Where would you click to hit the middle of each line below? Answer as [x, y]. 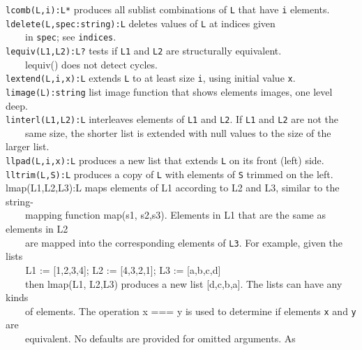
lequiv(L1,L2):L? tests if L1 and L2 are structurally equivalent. [144, 50]
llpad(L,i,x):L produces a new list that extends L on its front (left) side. [165, 160]
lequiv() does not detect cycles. [91, 64]
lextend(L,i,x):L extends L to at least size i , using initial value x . [151, 78]
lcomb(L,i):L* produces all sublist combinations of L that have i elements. [168, 9]
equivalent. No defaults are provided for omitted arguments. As [160, 338]
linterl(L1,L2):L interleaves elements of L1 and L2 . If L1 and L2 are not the [172, 119]
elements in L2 [37, 229]
